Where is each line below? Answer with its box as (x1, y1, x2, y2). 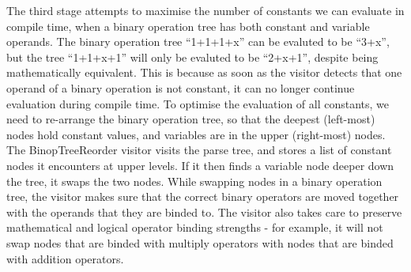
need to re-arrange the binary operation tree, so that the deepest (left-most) (6, 111, 375, 127)
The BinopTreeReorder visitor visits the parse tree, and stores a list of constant (6, 142, 392, 158)
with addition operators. (6, 250, 124, 266)
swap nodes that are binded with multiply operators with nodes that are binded (6, 234, 394, 251)
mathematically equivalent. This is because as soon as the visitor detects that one (6, 64, 402, 81)
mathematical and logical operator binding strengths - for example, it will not (6, 219, 383, 236)
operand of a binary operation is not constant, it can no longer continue (6, 79, 355, 96)
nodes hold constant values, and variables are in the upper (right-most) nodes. (6, 126, 386, 142)
